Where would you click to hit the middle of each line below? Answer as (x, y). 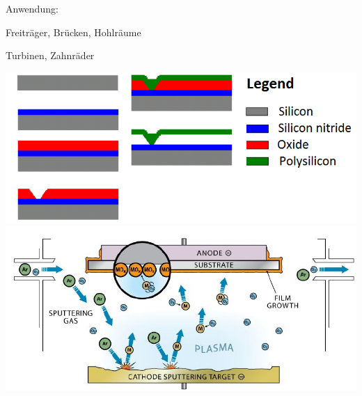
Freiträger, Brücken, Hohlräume (73, 32)
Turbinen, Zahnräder (50, 55)
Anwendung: (32, 8)
